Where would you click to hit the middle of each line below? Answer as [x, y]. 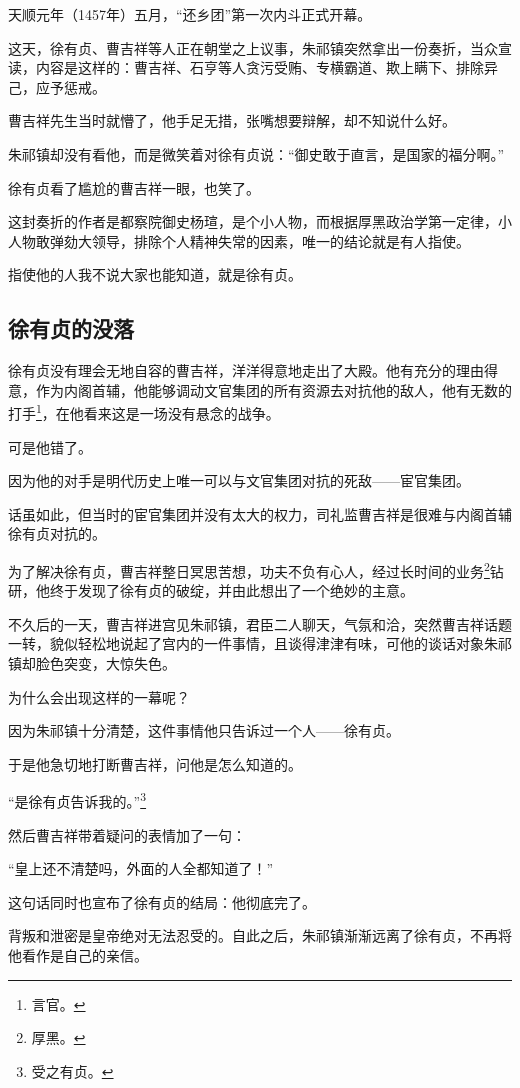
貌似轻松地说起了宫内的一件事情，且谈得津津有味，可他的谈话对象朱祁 [280, 643]
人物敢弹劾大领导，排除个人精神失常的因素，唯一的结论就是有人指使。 [239, 240]
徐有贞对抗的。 [57, 533]
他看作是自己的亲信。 [78, 954]
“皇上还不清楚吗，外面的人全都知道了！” [141, 868]
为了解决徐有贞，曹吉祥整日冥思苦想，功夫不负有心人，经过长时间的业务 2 [249, 569]
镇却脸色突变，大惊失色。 [92, 662]
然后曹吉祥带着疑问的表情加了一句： [127, 834]
